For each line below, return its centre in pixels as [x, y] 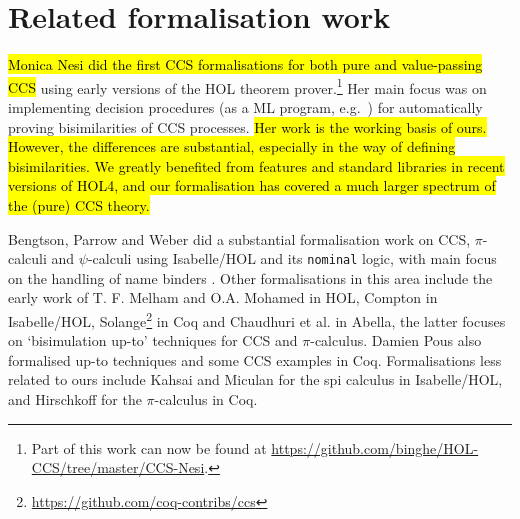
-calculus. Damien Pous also [396, 340]
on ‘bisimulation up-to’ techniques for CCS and [153, 340]
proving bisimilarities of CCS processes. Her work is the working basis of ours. [247, 126]
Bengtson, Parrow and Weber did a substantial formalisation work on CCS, [239, 238]
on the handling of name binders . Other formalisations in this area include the [250, 277]
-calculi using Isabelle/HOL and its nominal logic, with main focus [292, 258]
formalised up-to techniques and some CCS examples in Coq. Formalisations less [255, 359]
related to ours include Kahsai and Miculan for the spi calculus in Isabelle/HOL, [255, 379]
